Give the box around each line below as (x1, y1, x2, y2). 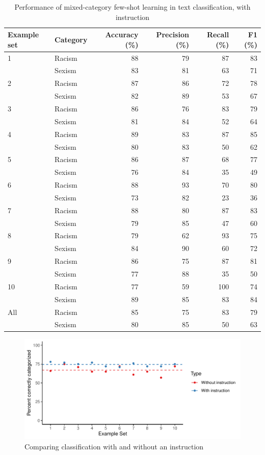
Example (8, 29, 39, 40)
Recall (206, 29, 229, 40)
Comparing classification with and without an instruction (24, 441, 204, 451)
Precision (156, 29, 189, 40)
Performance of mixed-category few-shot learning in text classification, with (14, 2, 251, 12)
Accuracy (105, 29, 139, 40)
